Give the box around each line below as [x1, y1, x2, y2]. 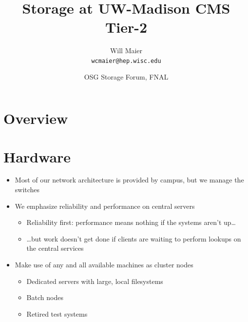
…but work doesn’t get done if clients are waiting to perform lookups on [26, 233, 241, 243]
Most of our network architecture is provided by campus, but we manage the [15, 175, 244, 185]
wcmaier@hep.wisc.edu [91, 57, 161, 64]
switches [15, 184, 40, 195]
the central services [26, 243, 84, 253]
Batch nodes [26, 292, 63, 302]
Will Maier [110, 45, 143, 56]
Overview [3, 108, 68, 128]
